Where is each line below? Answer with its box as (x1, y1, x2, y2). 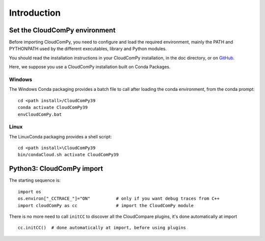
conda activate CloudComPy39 (18, 105, 88, 110)
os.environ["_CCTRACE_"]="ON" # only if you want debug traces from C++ (18, 196, 220, 201)
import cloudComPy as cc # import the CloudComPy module (18, 203, 194, 208)
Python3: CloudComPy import (9, 164, 103, 173)
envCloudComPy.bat (18, 111, 62, 117)
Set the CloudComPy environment (9, 26, 116, 34)
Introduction (9, 7, 61, 18)
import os (18, 189, 41, 194)
